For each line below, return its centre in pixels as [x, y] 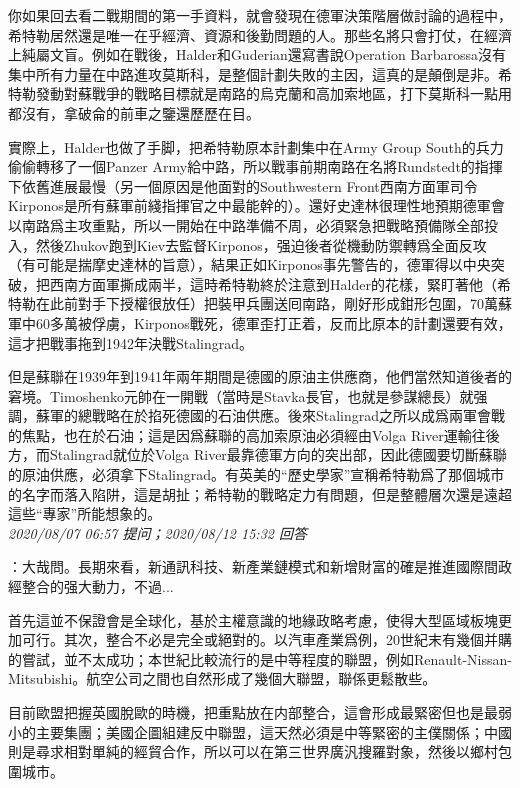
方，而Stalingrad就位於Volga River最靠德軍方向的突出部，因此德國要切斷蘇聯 [257, 454]
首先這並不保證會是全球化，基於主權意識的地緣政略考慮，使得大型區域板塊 [253, 619]
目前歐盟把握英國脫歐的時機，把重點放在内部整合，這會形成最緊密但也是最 [253, 712]
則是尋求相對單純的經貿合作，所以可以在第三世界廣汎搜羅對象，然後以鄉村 [253, 751]
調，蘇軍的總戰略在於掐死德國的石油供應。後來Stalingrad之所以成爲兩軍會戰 [257, 415]
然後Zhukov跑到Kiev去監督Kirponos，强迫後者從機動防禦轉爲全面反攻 [261, 244]
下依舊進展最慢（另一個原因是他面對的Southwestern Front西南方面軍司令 [243, 185]
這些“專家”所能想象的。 [85, 513]
